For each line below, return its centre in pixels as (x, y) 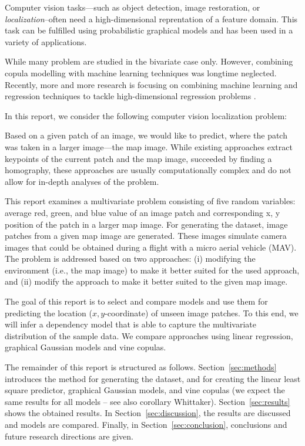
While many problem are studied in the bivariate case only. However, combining (149, 61)
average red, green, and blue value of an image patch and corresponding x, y (143, 212)
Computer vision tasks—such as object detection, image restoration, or (133, 7)
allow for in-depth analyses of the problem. (82, 181)
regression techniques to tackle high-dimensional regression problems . (130, 96)
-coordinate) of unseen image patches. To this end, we (202, 312)
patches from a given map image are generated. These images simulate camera (146, 236)
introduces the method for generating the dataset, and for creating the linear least (153, 378)
